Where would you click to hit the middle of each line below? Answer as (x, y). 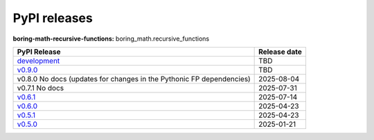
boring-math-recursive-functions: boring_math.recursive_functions (111, 39)
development (38, 61)
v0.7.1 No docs (41, 88)
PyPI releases (53, 18)
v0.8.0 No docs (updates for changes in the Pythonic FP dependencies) (134, 79)
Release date (280, 52)
